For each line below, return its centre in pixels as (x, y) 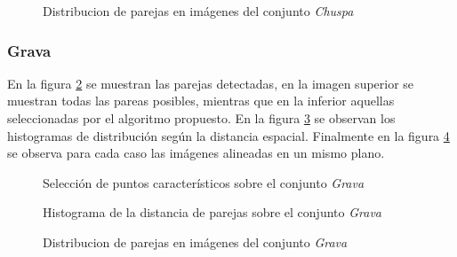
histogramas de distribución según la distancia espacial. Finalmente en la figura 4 (228, 135)
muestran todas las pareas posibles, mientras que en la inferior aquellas (201, 101)
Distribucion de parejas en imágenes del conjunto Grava (195, 241)
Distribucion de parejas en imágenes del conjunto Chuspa (198, 11)
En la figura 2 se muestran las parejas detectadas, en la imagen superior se (211, 83)
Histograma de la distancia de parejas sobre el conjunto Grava (212, 212)
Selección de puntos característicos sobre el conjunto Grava (204, 182)
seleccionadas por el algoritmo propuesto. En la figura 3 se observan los (201, 118)
